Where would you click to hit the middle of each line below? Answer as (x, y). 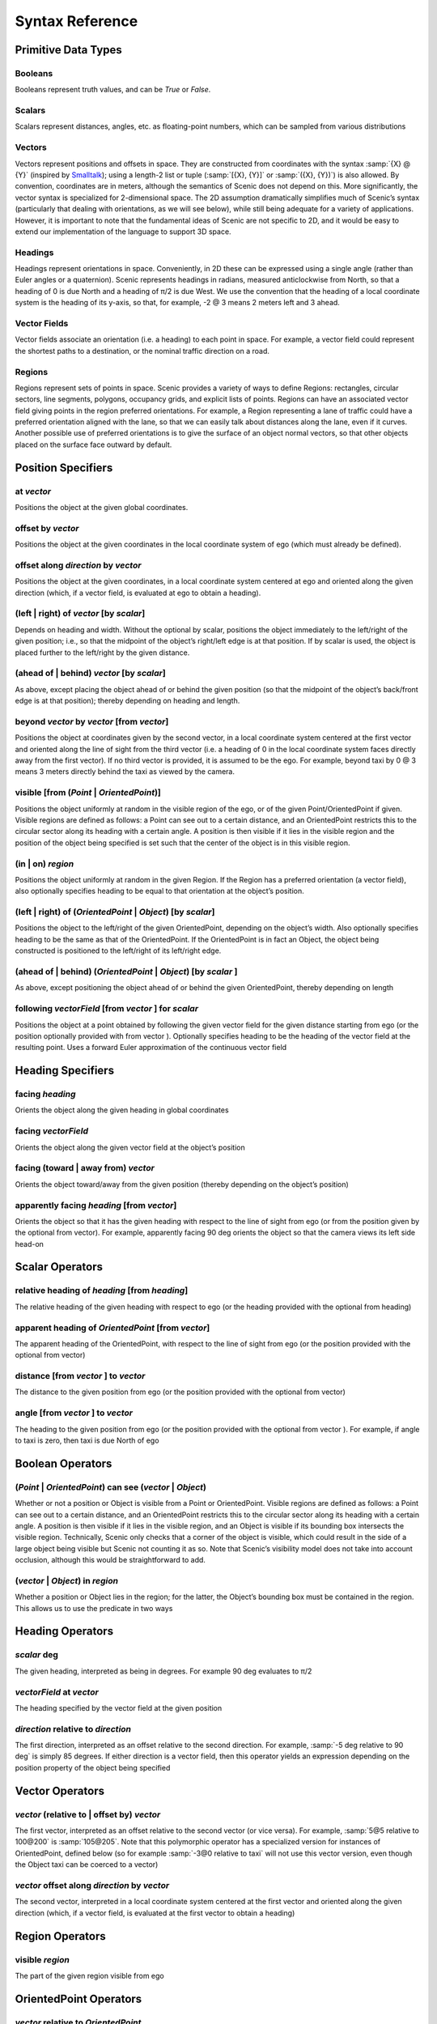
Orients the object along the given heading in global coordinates (122, 1110)
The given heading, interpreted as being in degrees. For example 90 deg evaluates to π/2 (163, 1671)
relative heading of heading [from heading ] (102, 1291)
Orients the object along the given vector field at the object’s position (130, 1147)
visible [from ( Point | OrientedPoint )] (88, 793)
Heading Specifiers (65, 1071)
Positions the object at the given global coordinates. (102, 508)
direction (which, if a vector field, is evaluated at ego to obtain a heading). (138, 593)
